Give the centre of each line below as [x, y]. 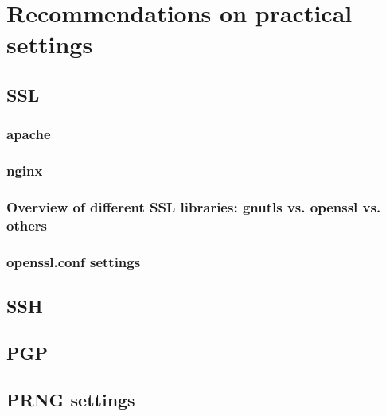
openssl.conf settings [74, 261]
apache [29, 134]
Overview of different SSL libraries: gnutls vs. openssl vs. [194, 206]
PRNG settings [71, 399]
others [27, 225]
